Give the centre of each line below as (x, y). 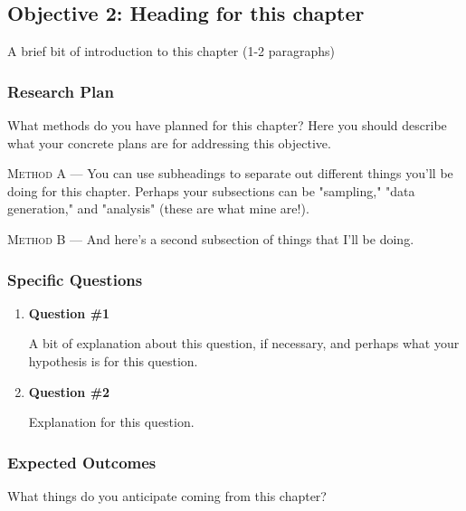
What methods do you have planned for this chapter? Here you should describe (227, 125)
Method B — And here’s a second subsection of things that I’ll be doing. (211, 238)
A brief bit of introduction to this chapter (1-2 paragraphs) (171, 51)
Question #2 (69, 391)
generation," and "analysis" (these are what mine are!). (158, 208)
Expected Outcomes (82, 462)
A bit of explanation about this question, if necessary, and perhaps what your (244, 343)
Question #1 (69, 312)
